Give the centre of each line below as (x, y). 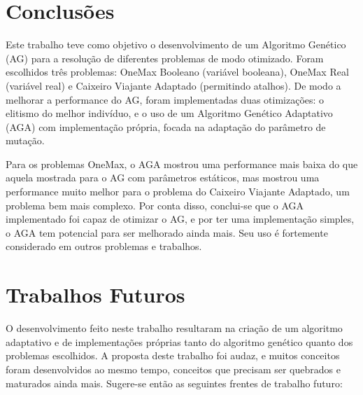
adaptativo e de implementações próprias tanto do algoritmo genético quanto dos (179, 341)
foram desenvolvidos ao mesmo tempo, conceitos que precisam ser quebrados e (173, 369)
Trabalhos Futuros (95, 294)
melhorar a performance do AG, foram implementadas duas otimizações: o (165, 99)
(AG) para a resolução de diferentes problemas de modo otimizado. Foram (165, 58)
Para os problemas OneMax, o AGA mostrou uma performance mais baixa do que (182, 164)
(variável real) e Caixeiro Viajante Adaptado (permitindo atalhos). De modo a (173, 85)
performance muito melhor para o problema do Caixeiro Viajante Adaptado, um (178, 192)
